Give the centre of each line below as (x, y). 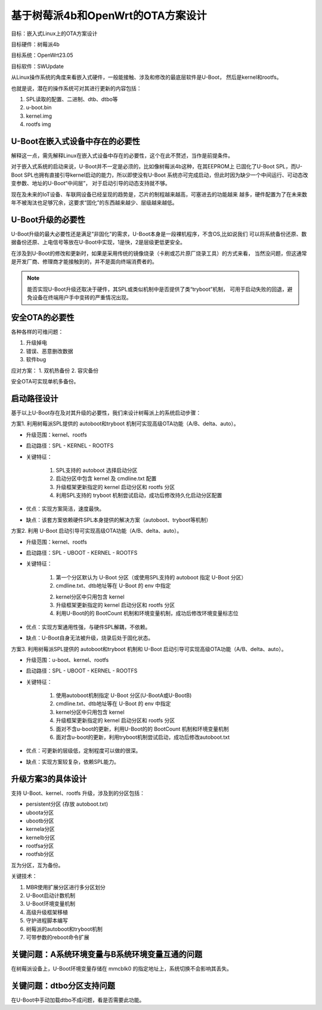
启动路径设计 (35, 398)
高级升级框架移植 (47, 912)
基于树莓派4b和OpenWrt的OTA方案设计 (109, 16)
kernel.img (39, 116)
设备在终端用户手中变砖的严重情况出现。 (82, 297)
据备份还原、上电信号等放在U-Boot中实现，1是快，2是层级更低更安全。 (98, 242)
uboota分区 (40, 812)
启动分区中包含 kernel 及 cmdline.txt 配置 (106, 478)
